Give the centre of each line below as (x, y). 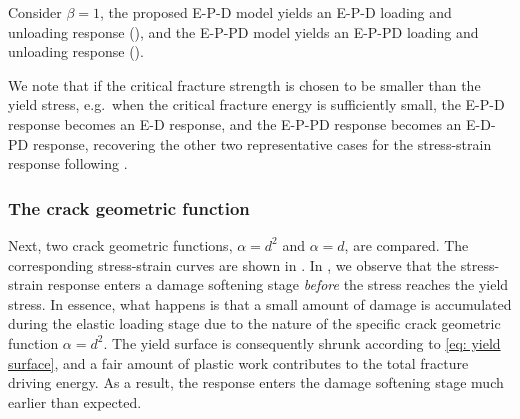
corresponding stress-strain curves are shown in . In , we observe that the (232, 264)
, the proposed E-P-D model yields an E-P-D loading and (276, 12)
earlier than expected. (75, 401)
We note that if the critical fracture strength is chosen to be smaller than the (244, 84)
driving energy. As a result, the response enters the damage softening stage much (256, 382)
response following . (68, 163)
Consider (35, 12)
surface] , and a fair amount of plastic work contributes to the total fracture (238, 362)
